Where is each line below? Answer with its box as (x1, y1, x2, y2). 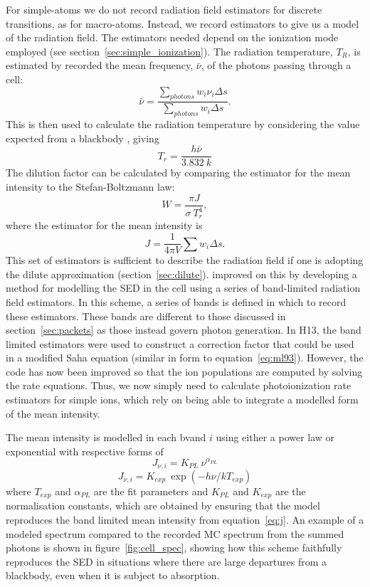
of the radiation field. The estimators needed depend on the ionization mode (6, 30, 339, 45)
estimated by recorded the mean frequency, (6, 58, 194, 73)
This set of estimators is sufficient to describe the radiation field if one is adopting (6, 253, 364, 268)
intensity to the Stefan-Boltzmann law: (6, 179, 175, 194)
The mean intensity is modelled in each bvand (6, 430, 206, 445)
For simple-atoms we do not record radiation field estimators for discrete (6, 2, 322, 16)
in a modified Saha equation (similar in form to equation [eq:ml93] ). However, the (6, 350, 364, 365)
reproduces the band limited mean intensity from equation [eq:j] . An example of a (6, 512, 364, 527)
